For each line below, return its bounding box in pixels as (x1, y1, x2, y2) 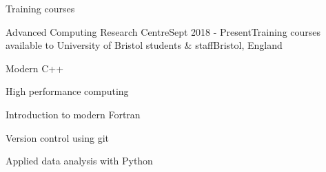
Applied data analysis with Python (6, 153, 153, 168)
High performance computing (6, 84, 129, 98)
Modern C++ (6, 61, 64, 75)
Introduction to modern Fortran (6, 107, 141, 121)
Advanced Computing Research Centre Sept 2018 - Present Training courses (6, 24, 321, 39)
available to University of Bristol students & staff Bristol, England (6, 38, 283, 52)
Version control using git (6, 130, 109, 144)
